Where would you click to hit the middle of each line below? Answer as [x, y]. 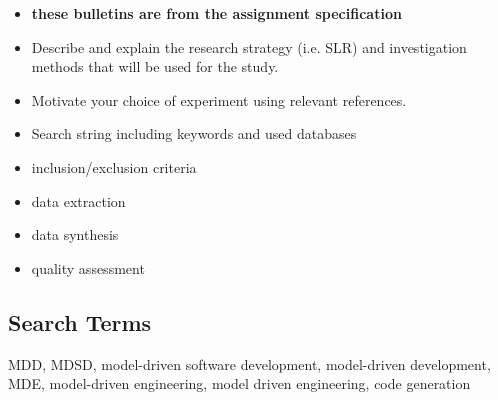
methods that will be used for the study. [155, 66]
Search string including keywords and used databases [194, 133]
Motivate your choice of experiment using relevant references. [219, 99]
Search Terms [80, 321]
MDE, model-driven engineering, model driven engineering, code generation [239, 383]
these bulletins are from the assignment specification [216, 13]
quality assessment [88, 267]
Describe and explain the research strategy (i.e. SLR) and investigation [249, 46]
